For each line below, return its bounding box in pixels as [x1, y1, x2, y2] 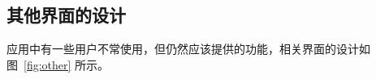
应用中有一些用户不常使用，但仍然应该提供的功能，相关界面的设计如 [6, 40, 370, 57]
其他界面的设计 [6, 2, 126, 27]
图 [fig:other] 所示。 [6, 56, 110, 73]
